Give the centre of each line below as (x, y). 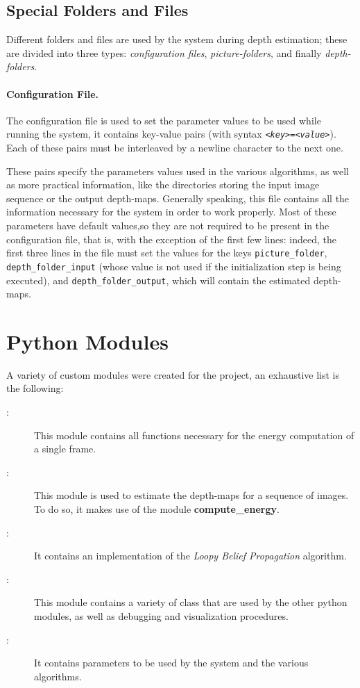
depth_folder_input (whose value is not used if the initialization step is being (174, 266)
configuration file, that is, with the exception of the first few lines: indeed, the (171, 239)
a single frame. (65, 449)
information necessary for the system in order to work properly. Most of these (171, 212)
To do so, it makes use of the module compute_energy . (157, 509)
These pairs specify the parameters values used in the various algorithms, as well (178, 171)
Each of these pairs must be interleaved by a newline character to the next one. (175, 148)
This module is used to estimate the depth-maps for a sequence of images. (191, 495)
